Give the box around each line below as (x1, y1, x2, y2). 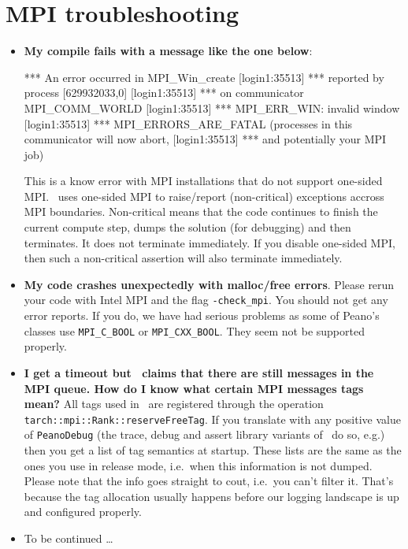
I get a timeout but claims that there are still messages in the (24, 364, 374, 380)
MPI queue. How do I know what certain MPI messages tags (24, 380, 364, 396)
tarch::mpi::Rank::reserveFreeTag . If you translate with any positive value (24, 410, 401, 427)
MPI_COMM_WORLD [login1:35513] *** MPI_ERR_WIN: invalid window (24, 99, 400, 116)
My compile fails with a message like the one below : (24, 43, 313, 59)
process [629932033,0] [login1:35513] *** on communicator (24, 84, 304, 101)
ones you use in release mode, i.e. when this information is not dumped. (24, 457, 373, 473)
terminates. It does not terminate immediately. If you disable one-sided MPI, (24, 234, 395, 250)
